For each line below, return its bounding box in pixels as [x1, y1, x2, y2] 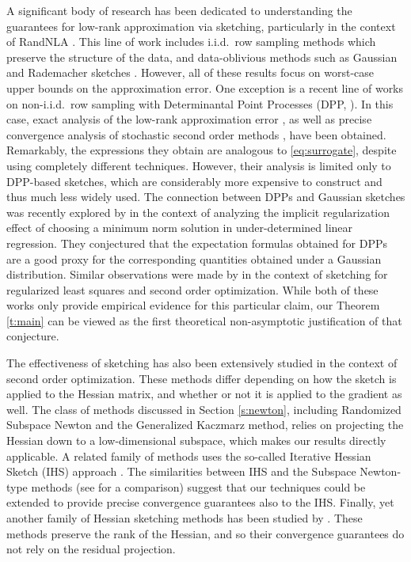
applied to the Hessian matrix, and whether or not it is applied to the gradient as [6, 385, 402, 402]
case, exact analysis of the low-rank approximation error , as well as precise [6, 111, 372, 127]
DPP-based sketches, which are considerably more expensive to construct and [6, 173, 382, 189]
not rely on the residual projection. [6, 541, 176, 557]
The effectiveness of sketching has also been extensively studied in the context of [6, 355, 398, 371]
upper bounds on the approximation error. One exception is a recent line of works [6, 79, 404, 96]
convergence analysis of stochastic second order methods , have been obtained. [6, 126, 386, 142]
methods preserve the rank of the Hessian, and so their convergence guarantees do [6, 525, 405, 541]
